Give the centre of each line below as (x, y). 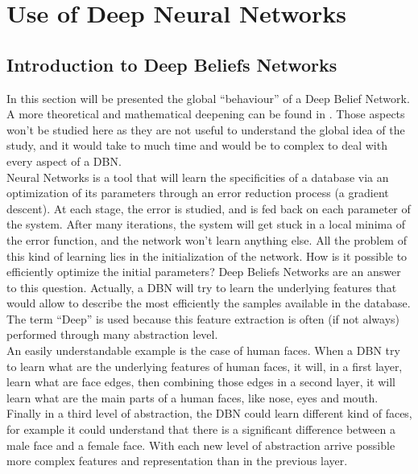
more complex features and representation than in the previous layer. (177, 461)
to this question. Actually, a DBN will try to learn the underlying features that (202, 287)
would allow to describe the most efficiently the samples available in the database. (209, 303)
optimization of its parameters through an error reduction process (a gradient (198, 193)
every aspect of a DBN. (64, 161)
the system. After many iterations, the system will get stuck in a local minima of (206, 224)
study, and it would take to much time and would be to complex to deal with (197, 145)
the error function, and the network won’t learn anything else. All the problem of (207, 239)
